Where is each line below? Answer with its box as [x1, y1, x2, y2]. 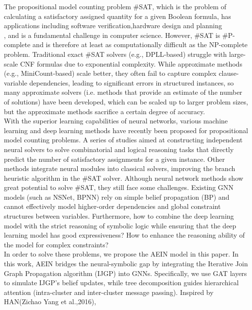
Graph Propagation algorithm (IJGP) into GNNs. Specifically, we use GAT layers [4, 268, 247, 278]
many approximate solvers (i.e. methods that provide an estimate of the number [4, 87, 242, 97]
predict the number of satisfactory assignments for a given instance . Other [4, 154, 225, 164]
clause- [218, 68, 239, 78]
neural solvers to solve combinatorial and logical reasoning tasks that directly [4, 144, 234, 154]
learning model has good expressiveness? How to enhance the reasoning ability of [4, 230, 245, 240]
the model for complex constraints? [4, 239, 109, 249]
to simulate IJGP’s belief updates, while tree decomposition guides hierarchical [4, 277, 239, 288]
